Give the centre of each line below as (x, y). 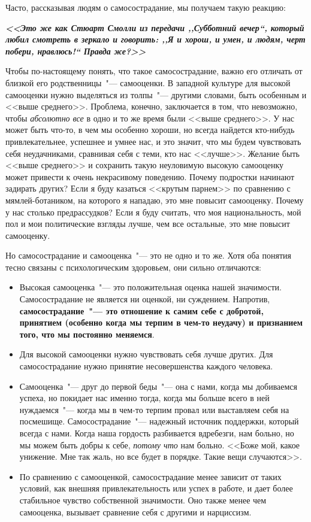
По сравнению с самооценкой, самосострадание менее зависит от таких (150, 476)
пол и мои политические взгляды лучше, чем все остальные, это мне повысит (148, 224)
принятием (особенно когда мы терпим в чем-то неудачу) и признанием (161, 322)
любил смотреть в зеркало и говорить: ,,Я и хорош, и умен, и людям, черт (155, 39)
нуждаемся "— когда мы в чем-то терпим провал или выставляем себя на (154, 409)
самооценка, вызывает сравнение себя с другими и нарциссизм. (135, 512)
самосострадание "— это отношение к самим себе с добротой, (141, 310)
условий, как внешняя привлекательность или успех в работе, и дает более (156, 488)
